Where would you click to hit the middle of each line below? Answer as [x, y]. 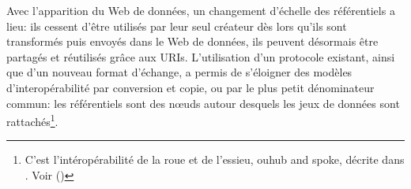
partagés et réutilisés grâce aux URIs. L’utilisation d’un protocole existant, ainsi [201, 56]
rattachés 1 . [32, 120]
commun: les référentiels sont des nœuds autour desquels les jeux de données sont [203, 103]
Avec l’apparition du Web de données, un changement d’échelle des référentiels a [201, 10]
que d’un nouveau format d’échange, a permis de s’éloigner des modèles [179, 72]
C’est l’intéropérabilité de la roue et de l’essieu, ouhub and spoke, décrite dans [215, 159]
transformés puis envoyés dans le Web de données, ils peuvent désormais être [192, 41]
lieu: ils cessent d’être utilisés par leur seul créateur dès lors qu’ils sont [177, 26]
